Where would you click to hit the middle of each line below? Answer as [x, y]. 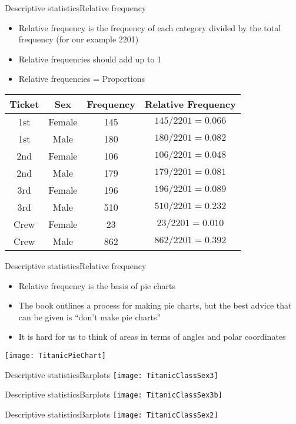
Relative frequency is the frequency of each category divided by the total [150, 27]
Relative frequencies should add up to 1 [90, 59]
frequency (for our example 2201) [79, 39]
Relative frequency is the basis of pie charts [97, 285]
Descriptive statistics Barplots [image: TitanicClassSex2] [112, 414]
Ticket [24, 104]
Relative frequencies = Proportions [82, 79]
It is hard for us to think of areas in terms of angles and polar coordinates [152, 337]
